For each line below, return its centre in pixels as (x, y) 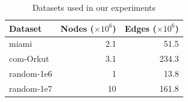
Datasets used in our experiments (94, 7)
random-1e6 (31, 73)
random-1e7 (31, 88)
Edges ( (140, 28)
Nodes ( (77, 28)
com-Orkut (29, 58)
